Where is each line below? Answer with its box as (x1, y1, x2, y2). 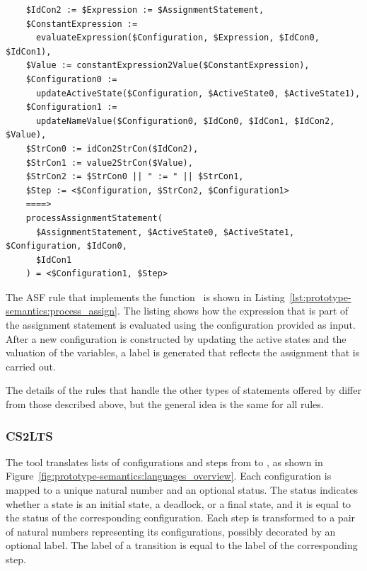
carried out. (6, 358, 56, 373)
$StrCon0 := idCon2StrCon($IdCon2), (25, 143, 199, 154)
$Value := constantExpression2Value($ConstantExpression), (25, 60, 310, 71)
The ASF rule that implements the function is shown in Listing (6, 289, 285, 304)
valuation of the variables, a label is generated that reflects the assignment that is (6, 345, 360, 360)
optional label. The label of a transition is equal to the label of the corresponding (6, 538, 358, 553)
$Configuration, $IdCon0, (6, 241, 127, 251)
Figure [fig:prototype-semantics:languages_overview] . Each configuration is (6, 468, 332, 483)
